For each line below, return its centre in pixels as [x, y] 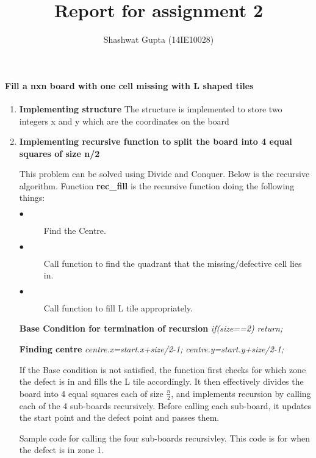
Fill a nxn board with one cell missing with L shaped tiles [129, 85]
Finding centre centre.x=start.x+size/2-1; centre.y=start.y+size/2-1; [152, 349]
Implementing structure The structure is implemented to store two [151, 108]
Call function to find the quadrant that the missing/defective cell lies [173, 263]
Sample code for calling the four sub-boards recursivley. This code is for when [165, 438]
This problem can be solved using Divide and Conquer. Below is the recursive [164, 174]
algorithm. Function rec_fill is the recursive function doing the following [157, 185]
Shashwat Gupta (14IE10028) [159, 39]
